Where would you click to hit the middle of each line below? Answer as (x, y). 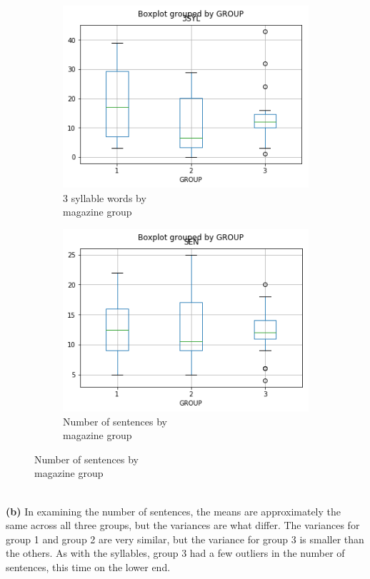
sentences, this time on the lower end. (88, 567)
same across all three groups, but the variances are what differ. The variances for (183, 525)
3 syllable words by (105, 197)
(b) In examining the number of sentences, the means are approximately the (174, 511)
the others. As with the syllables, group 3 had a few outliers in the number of (175, 553)
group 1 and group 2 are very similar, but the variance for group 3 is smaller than (185, 539)
